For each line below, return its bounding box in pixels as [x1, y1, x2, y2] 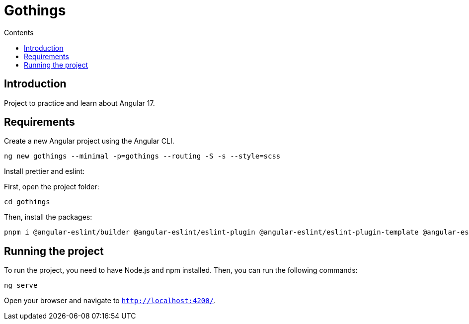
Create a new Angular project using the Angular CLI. [4, 137, 174, 146]
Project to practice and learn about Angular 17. [4, 98, 155, 107]
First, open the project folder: [4, 182, 99, 191]
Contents [4, 28, 34, 37]
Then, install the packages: [4, 213, 92, 222]
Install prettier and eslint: [4, 167, 85, 176]
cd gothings [4, 198, 50, 206]
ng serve [4, 281, 38, 290]
